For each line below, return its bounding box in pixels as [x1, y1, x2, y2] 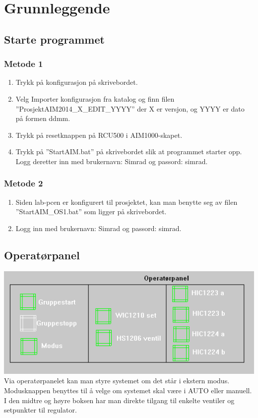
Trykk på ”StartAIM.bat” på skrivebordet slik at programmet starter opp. [15, 146, 242, 157]
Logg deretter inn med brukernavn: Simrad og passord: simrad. [15, 156, 208, 166]
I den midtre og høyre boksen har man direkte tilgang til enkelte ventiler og [4, 395, 235, 405]
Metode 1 [4, 58, 43, 70]
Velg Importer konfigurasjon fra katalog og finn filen [15, 93, 175, 104]
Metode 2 [4, 177, 43, 189]
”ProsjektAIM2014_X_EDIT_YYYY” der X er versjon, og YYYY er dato [15, 103, 245, 114]
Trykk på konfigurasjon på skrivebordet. [15, 77, 138, 87]
